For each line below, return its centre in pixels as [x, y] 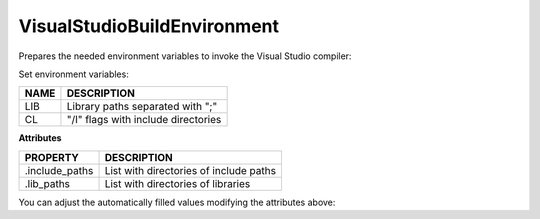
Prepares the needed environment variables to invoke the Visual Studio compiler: [185, 56]
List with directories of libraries [177, 183]
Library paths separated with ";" [142, 107]
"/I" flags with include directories [144, 120]
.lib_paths [47, 183]
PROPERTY [52, 157]
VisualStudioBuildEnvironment [149, 26]
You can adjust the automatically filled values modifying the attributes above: [177, 202]
